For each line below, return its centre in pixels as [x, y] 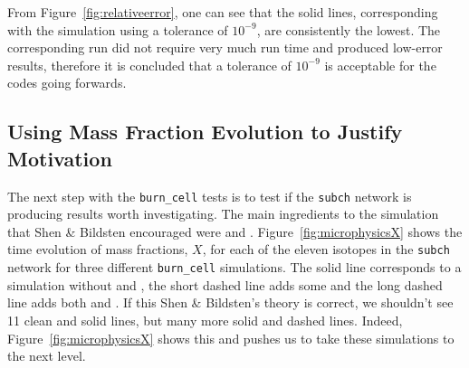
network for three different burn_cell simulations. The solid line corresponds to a [234, 267]
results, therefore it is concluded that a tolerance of [149, 65]
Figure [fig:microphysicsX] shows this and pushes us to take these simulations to [231, 338]
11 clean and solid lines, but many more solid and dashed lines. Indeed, [205, 320]
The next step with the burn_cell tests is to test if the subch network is [210, 196]
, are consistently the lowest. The [349, 29]
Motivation [60, 158]
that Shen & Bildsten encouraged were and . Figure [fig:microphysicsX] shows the [235, 231]
